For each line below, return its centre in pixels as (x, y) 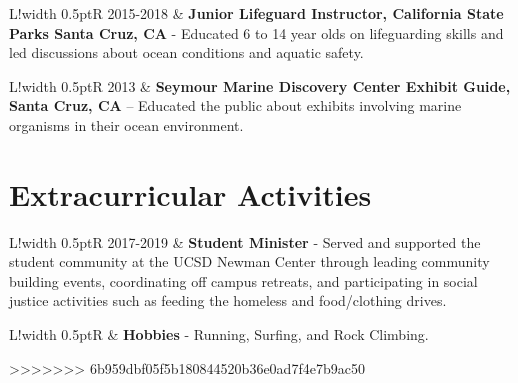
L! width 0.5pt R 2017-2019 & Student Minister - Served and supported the (245, 241)
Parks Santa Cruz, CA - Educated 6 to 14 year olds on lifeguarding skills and (256, 32)
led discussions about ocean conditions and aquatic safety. (186, 52)
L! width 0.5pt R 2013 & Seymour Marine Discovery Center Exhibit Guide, (260, 85)
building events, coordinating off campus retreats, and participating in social (243, 280)
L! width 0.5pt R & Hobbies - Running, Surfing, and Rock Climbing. (219, 334)
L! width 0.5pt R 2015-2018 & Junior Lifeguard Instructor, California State (256, 13)
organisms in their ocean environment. (126, 124)
